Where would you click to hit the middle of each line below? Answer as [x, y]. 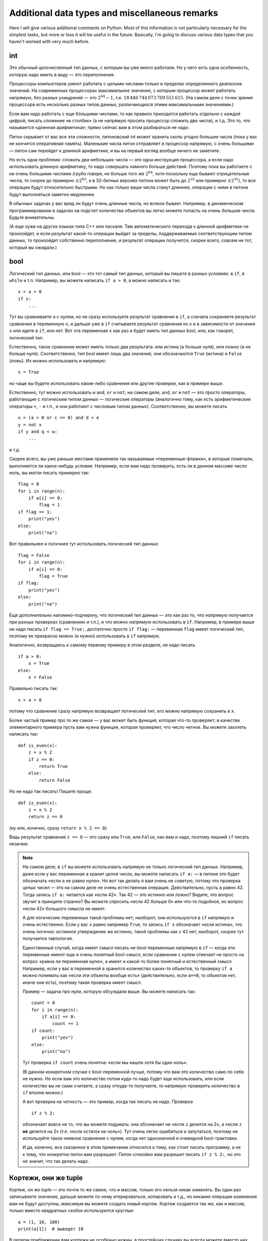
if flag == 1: [35, 512]
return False [55, 780]
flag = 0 [29, 484]
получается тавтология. [48, 939]
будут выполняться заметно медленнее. [52, 194]
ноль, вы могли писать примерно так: [49, 473]
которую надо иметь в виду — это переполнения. [62, 74]
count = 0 [43, 1003]
